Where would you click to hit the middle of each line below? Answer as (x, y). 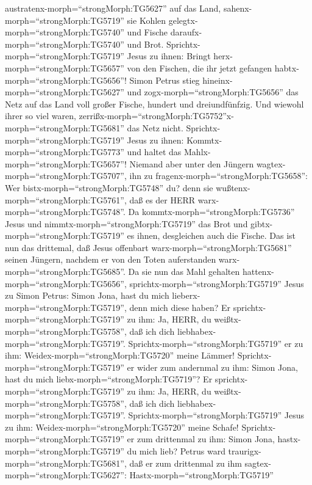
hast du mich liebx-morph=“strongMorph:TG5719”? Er (109, 379)
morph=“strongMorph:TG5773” (65, 152)
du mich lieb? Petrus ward (176, 450)
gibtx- (262, 223)
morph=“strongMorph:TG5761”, (66, 199)
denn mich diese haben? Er (180, 307)
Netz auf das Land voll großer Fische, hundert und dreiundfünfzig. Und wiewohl (154, 104)
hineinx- (218, 80)
